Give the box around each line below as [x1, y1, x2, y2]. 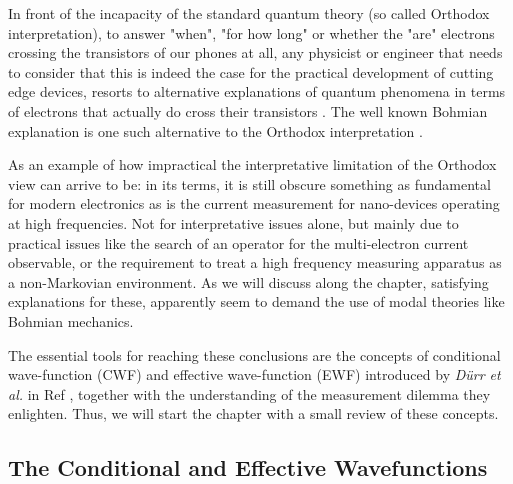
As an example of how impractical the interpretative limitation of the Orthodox [8, 154, 497, 175]
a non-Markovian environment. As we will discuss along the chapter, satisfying [8, 271, 489, 292]
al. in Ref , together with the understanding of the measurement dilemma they [8, 383, 491, 404]
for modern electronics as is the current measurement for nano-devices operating [8, 193, 500, 214]
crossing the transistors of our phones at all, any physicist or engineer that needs [8, 42, 503, 63]
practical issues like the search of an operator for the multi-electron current [8, 232, 469, 253]
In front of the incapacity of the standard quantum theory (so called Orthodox [8, 3, 490, 23]
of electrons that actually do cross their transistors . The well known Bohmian [8, 100, 488, 121]
